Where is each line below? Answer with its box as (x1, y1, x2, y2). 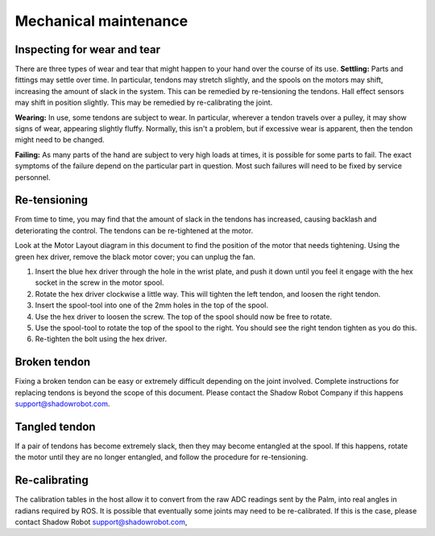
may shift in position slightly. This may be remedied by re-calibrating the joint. (14, 97, 273, 108)
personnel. (14, 172, 51, 182)
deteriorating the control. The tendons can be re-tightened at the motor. (14, 225, 254, 235)
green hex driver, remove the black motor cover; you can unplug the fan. (14, 252, 255, 262)
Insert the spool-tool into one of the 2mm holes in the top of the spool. (35, 300, 269, 310)
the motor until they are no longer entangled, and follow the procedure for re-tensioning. (14, 452, 309, 462)
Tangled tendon (14, 419, 96, 434)
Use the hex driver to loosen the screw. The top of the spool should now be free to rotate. (35, 311, 333, 321)
